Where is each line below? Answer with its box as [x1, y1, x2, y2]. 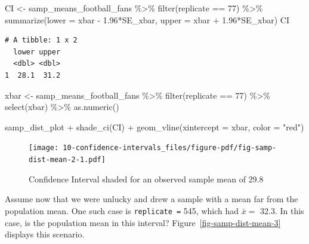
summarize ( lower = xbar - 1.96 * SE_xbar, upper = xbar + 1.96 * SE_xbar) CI [5, 13, 289, 26]
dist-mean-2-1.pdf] [29, 155, 106, 164]
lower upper [13, 47, 61, 56]
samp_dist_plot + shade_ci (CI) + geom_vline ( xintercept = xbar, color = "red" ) [5, 120, 304, 133]
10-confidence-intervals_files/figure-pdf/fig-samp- [63, 144, 277, 152]
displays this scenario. [5, 228, 85, 240]
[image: [29, 144, 59, 152]
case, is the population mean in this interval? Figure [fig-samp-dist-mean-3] [5, 216, 281, 228]
